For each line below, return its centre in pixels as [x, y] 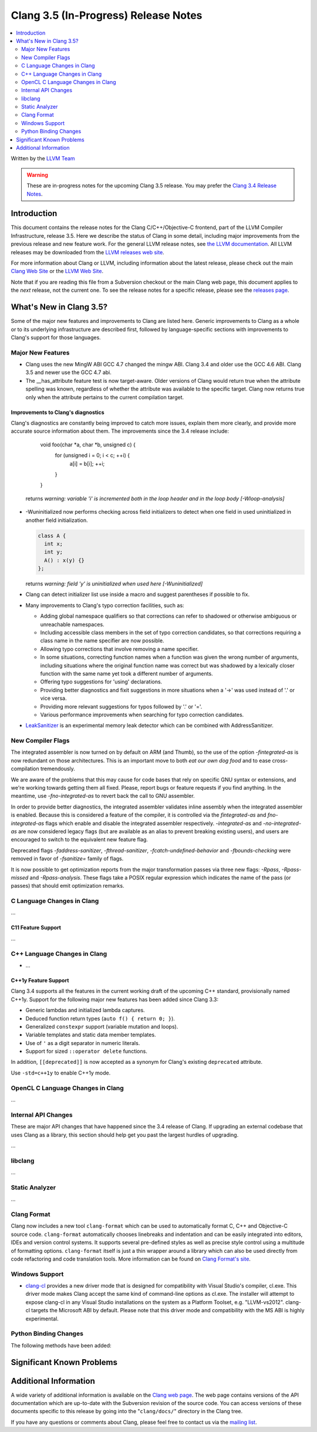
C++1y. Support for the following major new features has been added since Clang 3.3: [114, 999]
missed [20, 877]
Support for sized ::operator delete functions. [87, 1052]
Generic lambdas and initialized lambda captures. [85, 1010]
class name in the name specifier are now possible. [102, 641]
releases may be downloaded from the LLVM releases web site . [87, 252]
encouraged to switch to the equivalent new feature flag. [79, 840]
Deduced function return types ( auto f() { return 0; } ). [100, 1018]
